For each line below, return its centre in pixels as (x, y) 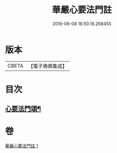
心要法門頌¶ (23, 109)
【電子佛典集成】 (48, 66)
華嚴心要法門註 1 (21, 146)
